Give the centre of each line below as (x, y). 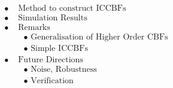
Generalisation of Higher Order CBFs (99, 37)
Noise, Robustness (64, 70)
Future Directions (51, 60)
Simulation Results (53, 18)
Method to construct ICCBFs (72, 9)
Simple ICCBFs (59, 49)
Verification (52, 81)
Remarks (34, 28)
